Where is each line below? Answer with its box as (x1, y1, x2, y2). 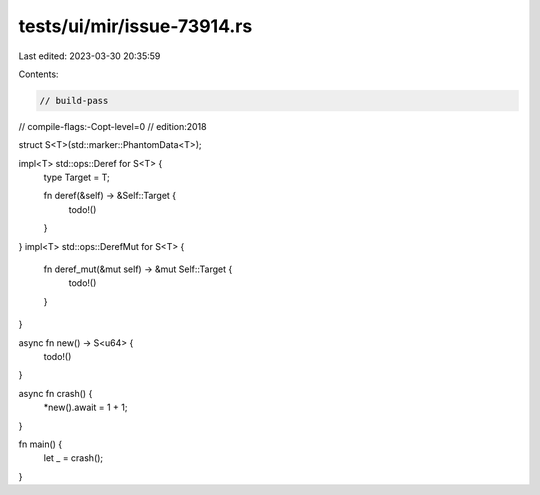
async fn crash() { (18, 387, 93, 399)
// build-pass (39, 95, 109, 106)
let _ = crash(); (43, 452, 104, 464)
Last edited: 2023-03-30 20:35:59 (18, 50, 161, 62)
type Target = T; (43, 171, 110, 184)
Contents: (18, 68, 59, 80)
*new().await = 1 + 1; (43, 401, 128, 414)
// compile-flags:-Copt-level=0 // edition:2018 (18, 120, 207, 132)
